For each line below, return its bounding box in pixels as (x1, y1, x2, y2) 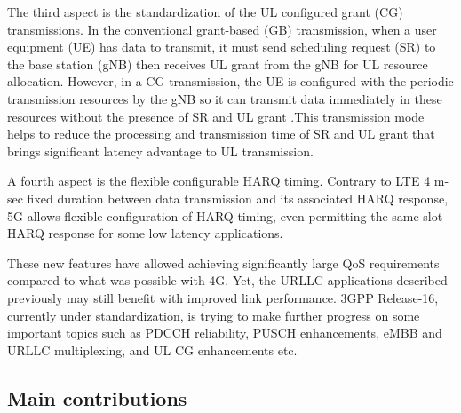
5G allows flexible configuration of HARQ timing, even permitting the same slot (7, 206, 443, 225)
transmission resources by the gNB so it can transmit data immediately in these (7, 89, 442, 107)
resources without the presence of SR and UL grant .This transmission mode (7, 107, 425, 125)
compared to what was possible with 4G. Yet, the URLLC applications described (7, 271, 448, 290)
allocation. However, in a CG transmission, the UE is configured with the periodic (7, 72, 454, 91)
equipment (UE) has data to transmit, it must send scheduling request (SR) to (7, 37, 436, 56)
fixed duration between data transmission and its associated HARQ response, (27, 188, 449, 207)
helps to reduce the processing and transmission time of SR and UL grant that (7, 124, 435, 143)
